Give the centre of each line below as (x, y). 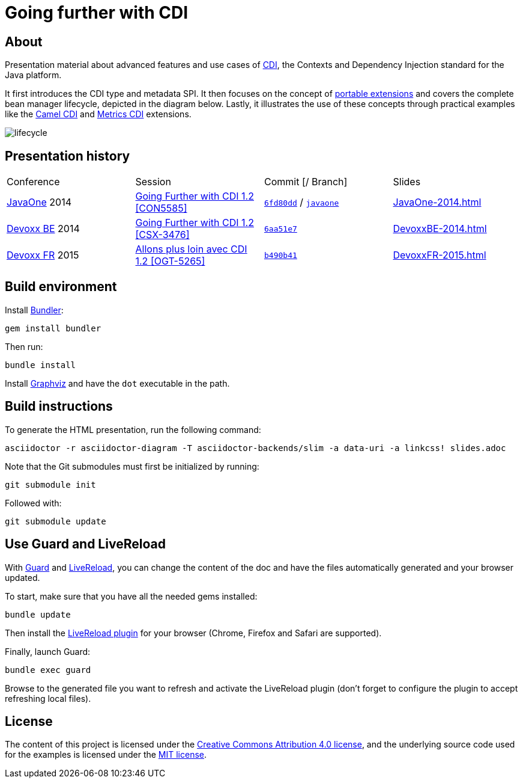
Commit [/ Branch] (306, 182)
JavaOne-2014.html (437, 202)
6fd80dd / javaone (302, 202)
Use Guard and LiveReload (85, 544)
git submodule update (56, 521)
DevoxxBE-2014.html (440, 229)
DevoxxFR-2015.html (440, 255)
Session (153, 182)
